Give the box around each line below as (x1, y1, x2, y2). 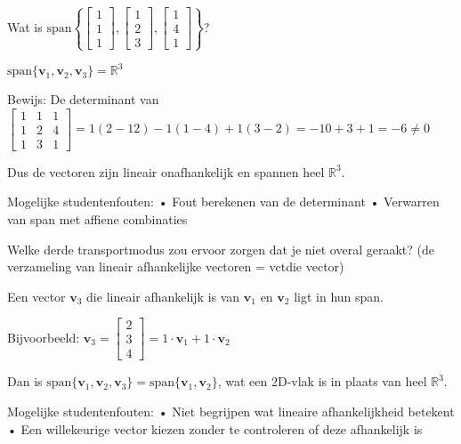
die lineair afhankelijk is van (86, 287, 240, 305)
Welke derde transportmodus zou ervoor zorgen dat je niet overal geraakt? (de (7, 239, 434, 258)
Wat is (7, 17, 43, 36)
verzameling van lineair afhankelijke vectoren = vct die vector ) (7, 257, 344, 276)
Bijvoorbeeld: (7, 327, 80, 346)
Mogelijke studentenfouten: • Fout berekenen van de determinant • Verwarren (7, 192, 440, 211)
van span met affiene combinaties (7, 209, 188, 228)
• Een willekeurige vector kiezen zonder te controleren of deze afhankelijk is (7, 419, 423, 438)
